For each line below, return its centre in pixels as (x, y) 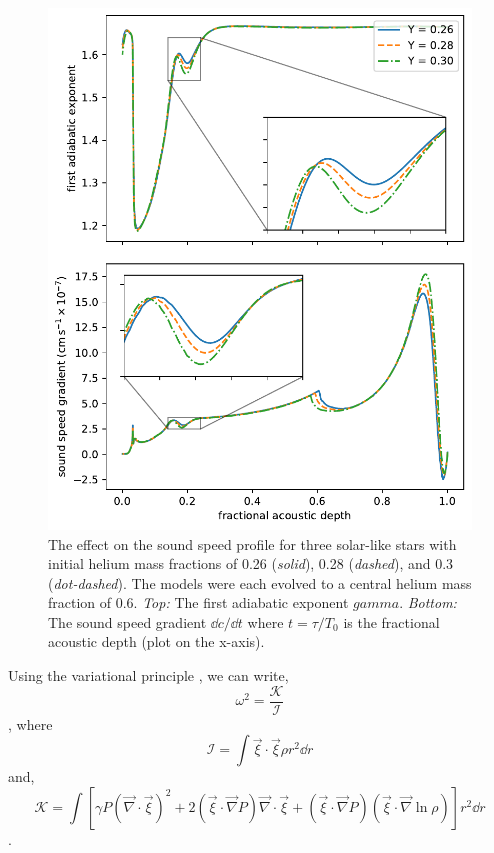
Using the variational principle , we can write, (148, 675)
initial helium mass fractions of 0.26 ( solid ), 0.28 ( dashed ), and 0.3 (251, 563)
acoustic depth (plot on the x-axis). (156, 641)
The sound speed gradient (127, 621)
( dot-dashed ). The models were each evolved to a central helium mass (260, 582)
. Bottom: (428, 602)
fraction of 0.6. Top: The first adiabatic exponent (198, 602)
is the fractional (391, 621)
